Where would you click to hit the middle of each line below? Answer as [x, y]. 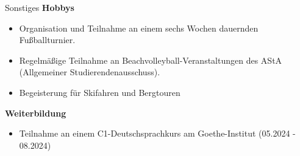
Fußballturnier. [47, 40]
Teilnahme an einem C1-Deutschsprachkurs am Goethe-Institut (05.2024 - [157, 133]
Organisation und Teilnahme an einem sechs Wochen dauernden [139, 28]
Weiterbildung [36, 113]
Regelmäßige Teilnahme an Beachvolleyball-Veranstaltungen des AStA [151, 60]
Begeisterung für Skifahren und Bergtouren [100, 92]
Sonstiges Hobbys [40, 7]
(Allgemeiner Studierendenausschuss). [90, 72]
